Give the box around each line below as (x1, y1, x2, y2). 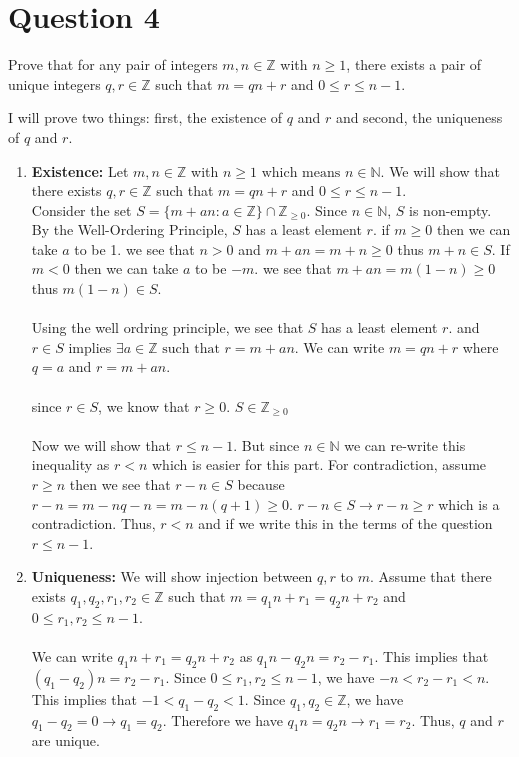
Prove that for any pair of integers (8, 54, 218, 75)
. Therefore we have (162, 709, 283, 730)
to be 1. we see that (74, 238, 195, 259)
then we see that (69, 474, 171, 494)
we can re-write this (344, 434, 466, 455)
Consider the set (31, 199, 132, 220)
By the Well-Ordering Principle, (31, 219, 228, 240)
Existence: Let (31, 160, 129, 181)
